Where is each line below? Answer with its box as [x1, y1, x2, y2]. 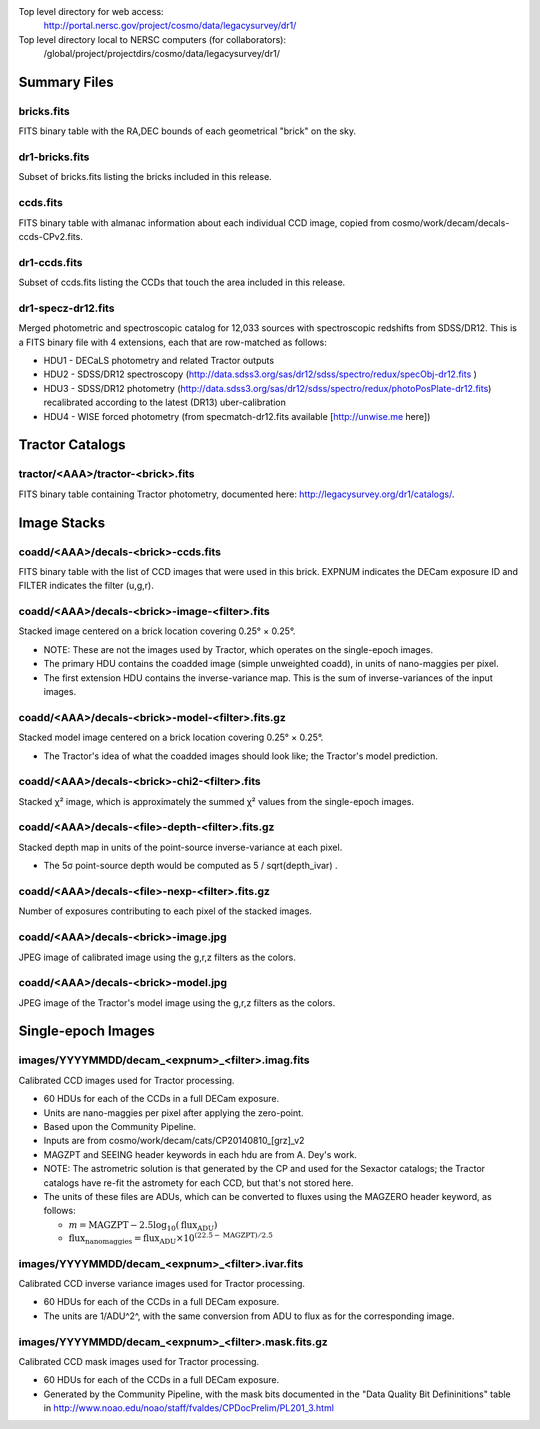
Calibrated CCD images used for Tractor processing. [18, 1074, 235, 1086]
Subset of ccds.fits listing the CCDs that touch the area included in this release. [18, 276, 346, 289]
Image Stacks [18, 514, 106, 531]
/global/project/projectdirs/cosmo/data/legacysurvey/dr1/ [43, 48, 280, 60]
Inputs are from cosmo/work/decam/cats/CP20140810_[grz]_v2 [43, 1135, 305, 1147]
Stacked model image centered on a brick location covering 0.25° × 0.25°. [18, 731, 324, 744]
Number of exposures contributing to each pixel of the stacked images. [18, 905, 312, 917]
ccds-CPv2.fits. [18, 231, 84, 242]
